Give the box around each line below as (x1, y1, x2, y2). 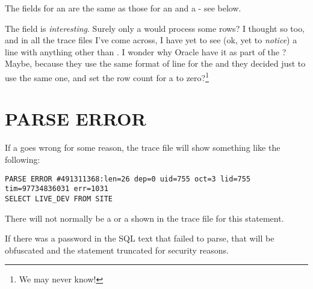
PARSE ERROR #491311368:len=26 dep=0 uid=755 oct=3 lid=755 (5, 174, 251, 183)
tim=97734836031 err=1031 (5, 184, 108, 193)
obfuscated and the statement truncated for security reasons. (5, 243, 229, 256)
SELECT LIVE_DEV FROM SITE (5, 194, 113, 203)
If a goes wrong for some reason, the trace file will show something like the (5, 141, 280, 154)
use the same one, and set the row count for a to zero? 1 (5, 69, 209, 84)
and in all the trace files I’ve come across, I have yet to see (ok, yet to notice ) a (5, 34, 297, 46)
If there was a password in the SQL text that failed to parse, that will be (5, 232, 274, 245)
